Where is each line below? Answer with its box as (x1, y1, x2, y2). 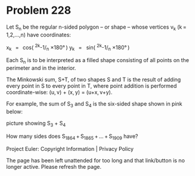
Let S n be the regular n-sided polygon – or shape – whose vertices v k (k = (6, 23, 187, 32)
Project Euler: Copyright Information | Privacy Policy (6, 146, 134, 153)
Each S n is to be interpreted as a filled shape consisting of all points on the (6, 57, 190, 65)
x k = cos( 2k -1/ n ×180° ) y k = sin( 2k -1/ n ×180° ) (6, 42, 130, 53)
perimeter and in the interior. (6, 64, 76, 72)
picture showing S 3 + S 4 (6, 119, 66, 128)
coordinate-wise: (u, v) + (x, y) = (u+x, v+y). (6, 88, 113, 95)
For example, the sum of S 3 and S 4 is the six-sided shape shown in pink (6, 100, 183, 109)
